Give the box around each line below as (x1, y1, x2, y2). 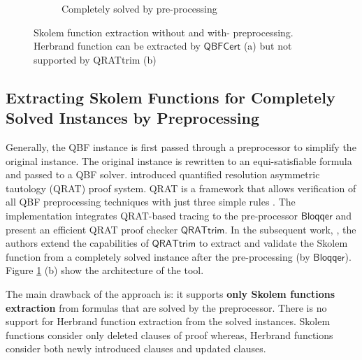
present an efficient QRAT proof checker (6, 222, 178, 236)
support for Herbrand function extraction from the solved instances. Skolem (6, 314, 331, 329)
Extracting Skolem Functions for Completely (6, 86, 335, 108)
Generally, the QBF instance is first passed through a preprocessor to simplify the (6, 139, 356, 154)
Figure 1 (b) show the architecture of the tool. (6, 263, 204, 278)
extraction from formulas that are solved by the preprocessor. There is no (6, 300, 327, 315)
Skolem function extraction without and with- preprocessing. (34, 24, 294, 39)
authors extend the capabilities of (6, 236, 149, 250)
